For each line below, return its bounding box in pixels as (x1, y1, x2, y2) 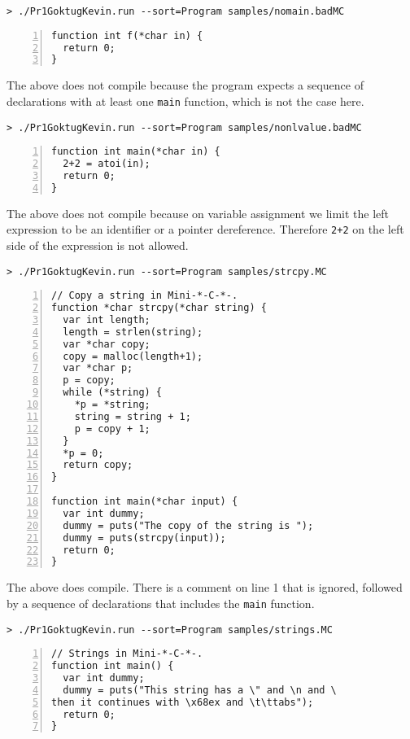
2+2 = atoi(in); (63, 158, 150, 170)
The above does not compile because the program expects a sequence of (7, 77, 364, 94)
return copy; (63, 459, 133, 471)
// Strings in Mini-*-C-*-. (51, 648, 203, 660)
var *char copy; (63, 338, 150, 350)
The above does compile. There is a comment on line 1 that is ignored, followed (7, 579, 403, 596)
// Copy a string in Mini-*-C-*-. (51, 290, 238, 302)
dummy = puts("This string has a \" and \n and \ (63, 684, 337, 696)
